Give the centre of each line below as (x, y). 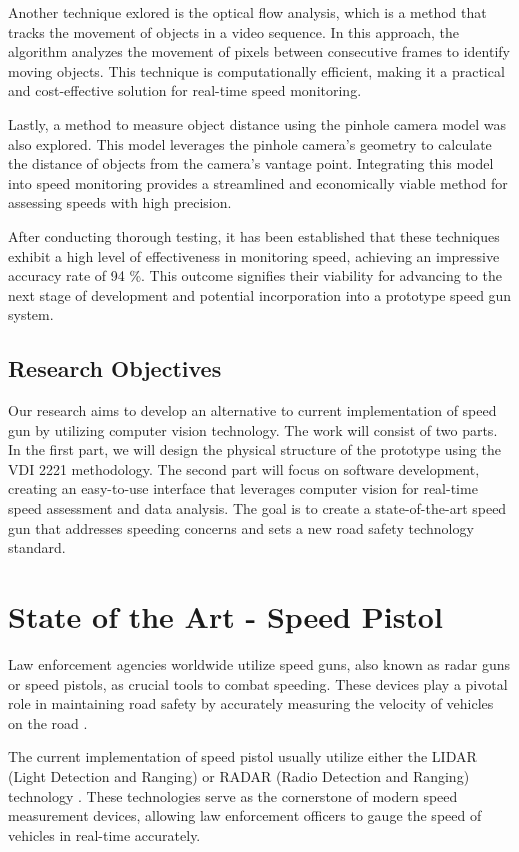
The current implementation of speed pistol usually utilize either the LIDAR (242, 756)
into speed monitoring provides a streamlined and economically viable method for (258, 182)
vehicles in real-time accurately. (104, 834)
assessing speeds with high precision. (120, 202)
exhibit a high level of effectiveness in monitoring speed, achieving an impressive (254, 255)
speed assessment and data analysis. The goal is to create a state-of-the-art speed (257, 508)
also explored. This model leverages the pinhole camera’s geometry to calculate (250, 143)
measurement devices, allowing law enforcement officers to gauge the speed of (245, 815)
